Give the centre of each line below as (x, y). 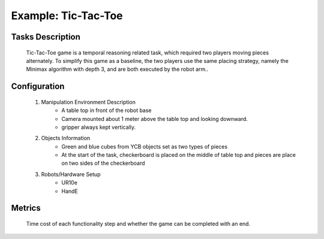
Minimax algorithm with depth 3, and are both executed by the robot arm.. (117, 69)
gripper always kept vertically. (99, 127)
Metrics (26, 208)
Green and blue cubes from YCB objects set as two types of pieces (145, 146)
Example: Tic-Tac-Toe (67, 16)
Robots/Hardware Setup (71, 174)
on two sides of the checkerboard (103, 163)
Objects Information (66, 138)
